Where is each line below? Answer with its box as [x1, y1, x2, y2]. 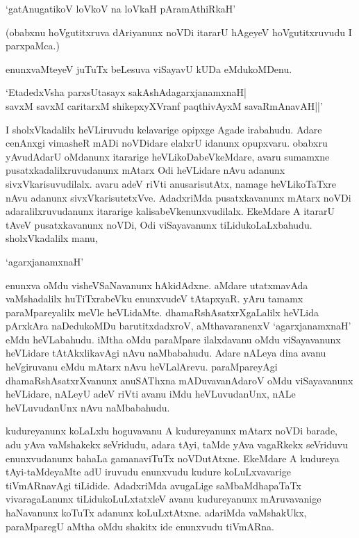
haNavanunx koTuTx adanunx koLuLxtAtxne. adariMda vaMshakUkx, [6, 505, 307, 519]
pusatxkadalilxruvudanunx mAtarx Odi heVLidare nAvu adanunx [6, 163, 285, 177]
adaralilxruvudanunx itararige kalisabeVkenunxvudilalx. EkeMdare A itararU [6, 204, 335, 218]
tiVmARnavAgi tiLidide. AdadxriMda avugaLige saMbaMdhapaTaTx [6, 478, 301, 492]
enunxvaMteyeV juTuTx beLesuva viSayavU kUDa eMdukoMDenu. [6, 61, 292, 76]
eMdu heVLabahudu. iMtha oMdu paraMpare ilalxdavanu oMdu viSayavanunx [6, 332, 341, 346]
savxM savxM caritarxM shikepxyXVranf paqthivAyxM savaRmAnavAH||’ [6, 98, 323, 113]
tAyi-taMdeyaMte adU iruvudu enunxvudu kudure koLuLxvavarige [6, 464, 291, 479]
